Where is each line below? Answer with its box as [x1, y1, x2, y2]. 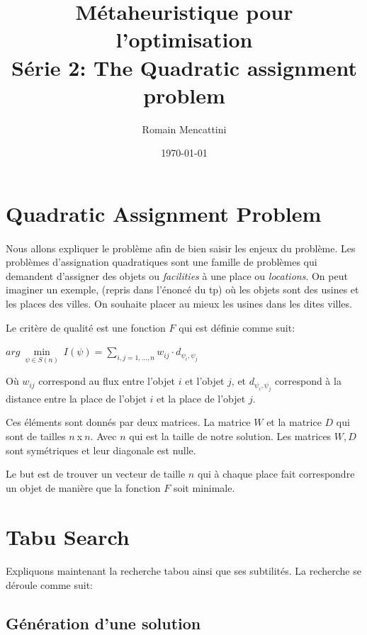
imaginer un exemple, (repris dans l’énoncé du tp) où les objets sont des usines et [6, 282, 359, 297]
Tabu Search [6, 522, 130, 551]
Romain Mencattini [142, 121, 227, 136]
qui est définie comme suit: [179, 320, 295, 335]
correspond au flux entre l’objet [38, 373, 175, 388]
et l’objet [185, 373, 225, 388]
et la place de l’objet [157, 390, 246, 405]
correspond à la [275, 373, 341, 388]
